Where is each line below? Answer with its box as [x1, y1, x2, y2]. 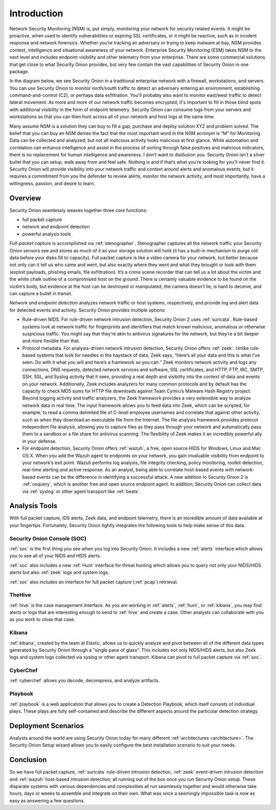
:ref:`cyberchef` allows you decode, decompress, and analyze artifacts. [9, 677, 160, 684]
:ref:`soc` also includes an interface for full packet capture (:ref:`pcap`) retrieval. [9, 579, 178, 585]
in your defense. [22, 438, 57, 444]
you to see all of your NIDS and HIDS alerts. [9, 553, 102, 559]
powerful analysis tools [22, 231, 71, 237]
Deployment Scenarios [9, 721, 84, 730]
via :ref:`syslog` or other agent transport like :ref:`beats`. [22, 488, 141, 494]
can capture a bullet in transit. [9, 290, 73, 296]
